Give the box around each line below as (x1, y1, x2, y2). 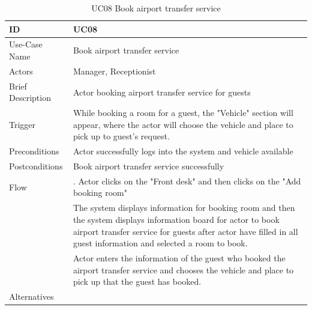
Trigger (9, 118, 36, 130)
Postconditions (9, 160, 63, 172)
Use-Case (9, 38, 43, 50)
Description (9, 91, 51, 104)
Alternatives (9, 290, 54, 302)
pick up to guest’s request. (73, 130, 170, 142)
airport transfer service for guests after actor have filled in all (73, 225, 298, 237)
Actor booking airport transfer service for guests (73, 85, 251, 98)
